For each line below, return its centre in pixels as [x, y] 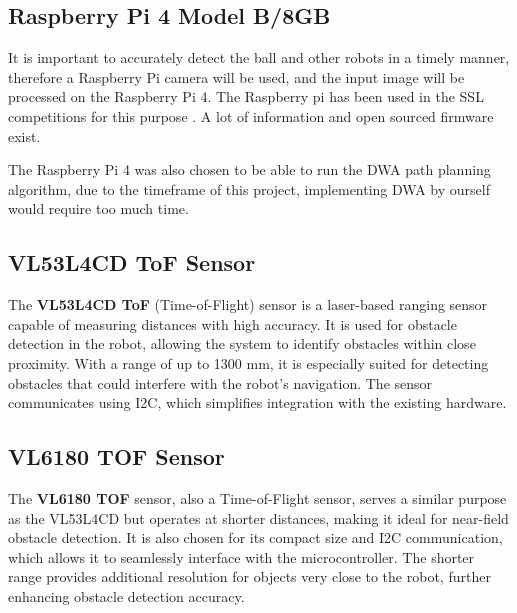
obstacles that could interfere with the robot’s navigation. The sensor [220, 382]
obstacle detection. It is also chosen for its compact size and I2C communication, [255, 537]
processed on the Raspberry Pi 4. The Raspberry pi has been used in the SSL [246, 96]
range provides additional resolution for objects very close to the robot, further [249, 576]
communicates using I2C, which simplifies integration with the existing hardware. [257, 402]
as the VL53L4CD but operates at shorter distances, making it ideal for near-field [258, 517]
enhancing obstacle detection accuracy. [126, 595]
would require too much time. [98, 208]
